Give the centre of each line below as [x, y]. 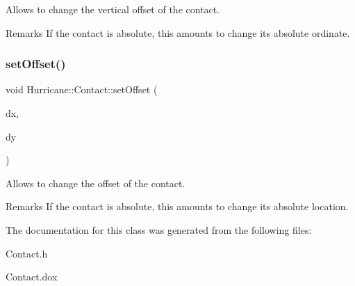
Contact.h [27, 253]
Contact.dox [32, 277]
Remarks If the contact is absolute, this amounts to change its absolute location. [177, 206]
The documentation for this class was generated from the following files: [159, 229]
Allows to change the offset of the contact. [96, 183]
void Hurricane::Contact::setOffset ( [82, 89]
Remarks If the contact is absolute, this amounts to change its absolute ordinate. [178, 32]
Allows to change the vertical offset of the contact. [113, 9]
